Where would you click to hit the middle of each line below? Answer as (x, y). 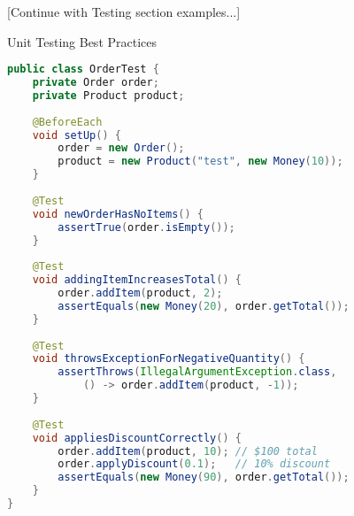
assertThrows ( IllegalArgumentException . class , (197, 372)
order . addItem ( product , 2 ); (140, 293)
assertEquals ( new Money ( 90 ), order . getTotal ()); (204, 477)
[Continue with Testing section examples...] (124, 12)
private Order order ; (96, 83)
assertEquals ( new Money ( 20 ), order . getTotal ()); (204, 306)
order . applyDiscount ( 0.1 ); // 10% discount (194, 464)
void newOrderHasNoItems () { (118, 214)
